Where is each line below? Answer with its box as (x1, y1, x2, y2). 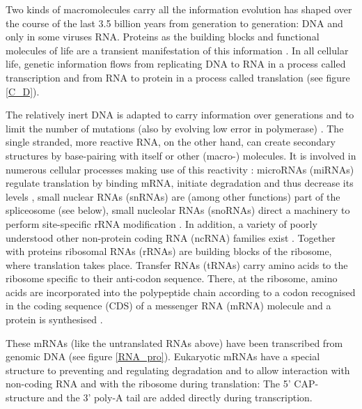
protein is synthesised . (6, 312, 103, 327)
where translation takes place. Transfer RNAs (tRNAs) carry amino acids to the (6, 257, 348, 272)
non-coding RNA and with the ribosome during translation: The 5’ (6, 376, 291, 391)
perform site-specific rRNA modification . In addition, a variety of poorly (6, 216, 317, 231)
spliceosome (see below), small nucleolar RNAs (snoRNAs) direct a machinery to (6, 203, 350, 217)
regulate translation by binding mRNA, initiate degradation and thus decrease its (6, 176, 354, 190)
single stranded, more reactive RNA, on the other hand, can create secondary (6, 134, 336, 149)
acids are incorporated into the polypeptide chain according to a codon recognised (6, 284, 356, 299)
